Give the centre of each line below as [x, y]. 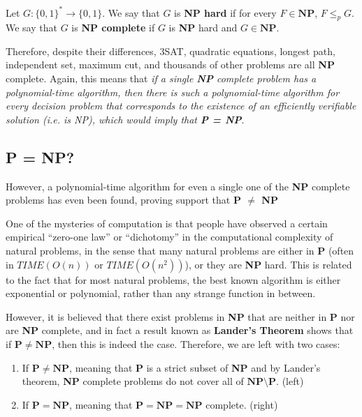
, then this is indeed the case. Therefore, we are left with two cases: [196, 344]
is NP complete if [113, 28]
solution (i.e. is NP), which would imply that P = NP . [125, 119]
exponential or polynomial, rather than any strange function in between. [161, 293]
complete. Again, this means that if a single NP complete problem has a [161, 78]
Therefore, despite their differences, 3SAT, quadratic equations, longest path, [171, 51]
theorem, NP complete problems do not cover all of [133, 381]
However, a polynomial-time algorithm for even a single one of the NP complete [178, 186]
